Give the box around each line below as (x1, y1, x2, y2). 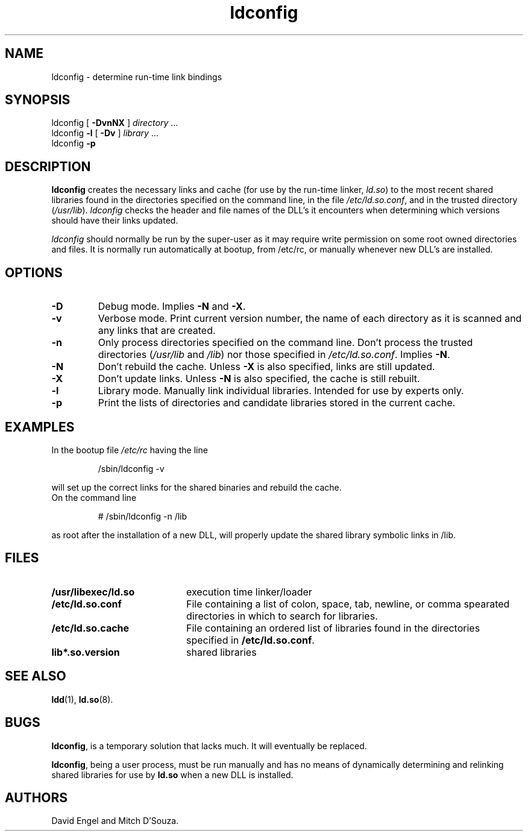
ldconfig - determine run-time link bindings (51, 71, 222, 82)
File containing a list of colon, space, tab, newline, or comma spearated (186, 597, 510, 610)
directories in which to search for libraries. (186, 609, 378, 622)
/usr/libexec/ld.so (51, 585, 135, 598)
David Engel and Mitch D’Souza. (51, 816, 179, 826)
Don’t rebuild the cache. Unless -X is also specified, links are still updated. (98, 360, 435, 373)
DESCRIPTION (5, 159, 91, 174)
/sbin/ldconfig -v (98, 463, 165, 474)
